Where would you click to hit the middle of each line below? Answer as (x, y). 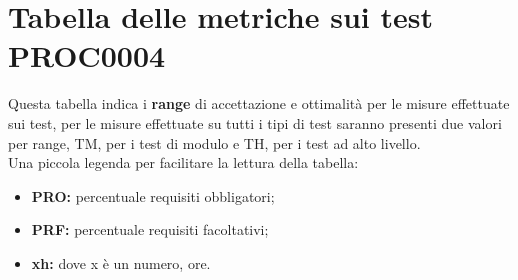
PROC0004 (87, 55)
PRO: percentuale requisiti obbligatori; (153, 195)
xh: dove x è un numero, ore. (121, 262)
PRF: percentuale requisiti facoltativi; (150, 229)
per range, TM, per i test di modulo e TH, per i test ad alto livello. (214, 142)
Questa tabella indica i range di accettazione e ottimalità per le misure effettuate (259, 103)
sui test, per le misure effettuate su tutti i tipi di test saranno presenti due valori (255, 122)
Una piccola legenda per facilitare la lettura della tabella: (183, 162)
